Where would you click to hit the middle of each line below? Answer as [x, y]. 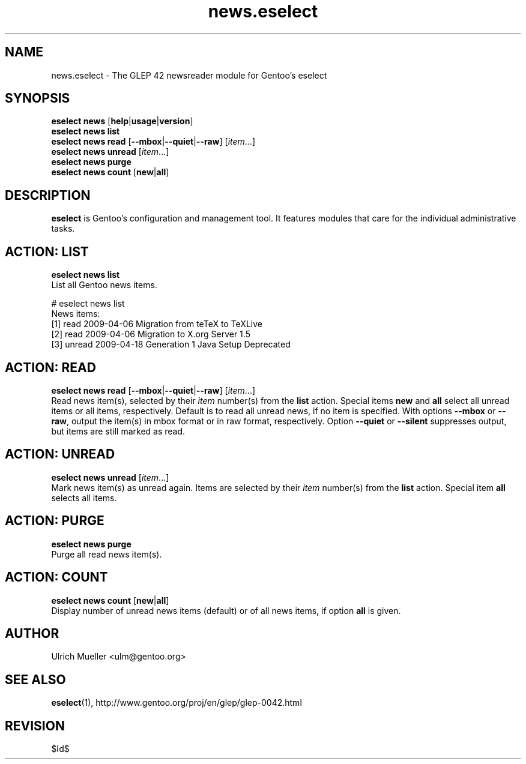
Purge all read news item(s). [107, 554]
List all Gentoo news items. [104, 285]
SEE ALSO [35, 679]
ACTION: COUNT [56, 577]
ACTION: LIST [47, 251]
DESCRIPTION [48, 195]
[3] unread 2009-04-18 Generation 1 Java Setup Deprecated [171, 344]
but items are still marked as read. [118, 431]
